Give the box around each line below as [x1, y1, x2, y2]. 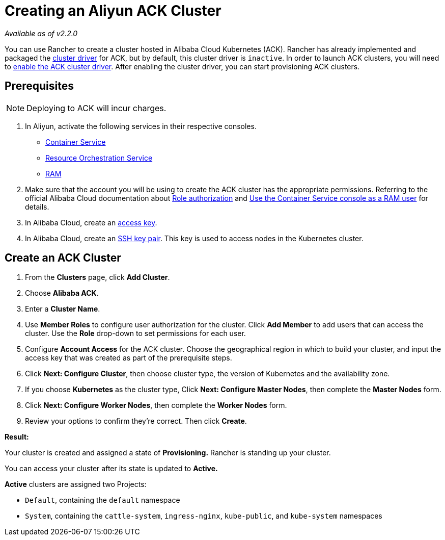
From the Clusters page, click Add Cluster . [25, 273, 170, 282]
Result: [5, 432, 29, 442]
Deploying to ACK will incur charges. [26, 102, 166, 113]
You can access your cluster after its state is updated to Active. [5, 464, 218, 473]
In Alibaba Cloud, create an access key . [25, 218, 157, 227]
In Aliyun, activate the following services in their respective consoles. [25, 121, 257, 131]
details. [25, 202, 49, 211]
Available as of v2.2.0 [5, 29, 78, 38]
